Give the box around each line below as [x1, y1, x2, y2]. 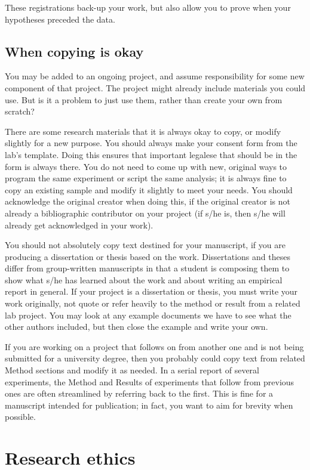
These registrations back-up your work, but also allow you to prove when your [5, 1, 291, 13]
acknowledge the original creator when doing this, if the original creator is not [5, 195, 290, 208]
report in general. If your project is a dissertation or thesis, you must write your [5, 285, 298, 298]
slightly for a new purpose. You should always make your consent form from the [5, 137, 297, 149]
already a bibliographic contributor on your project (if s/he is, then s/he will [5, 206, 286, 219]
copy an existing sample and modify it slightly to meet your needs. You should [5, 183, 293, 196]
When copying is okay [5, 42, 144, 60]
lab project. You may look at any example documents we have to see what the [5, 308, 291, 321]
